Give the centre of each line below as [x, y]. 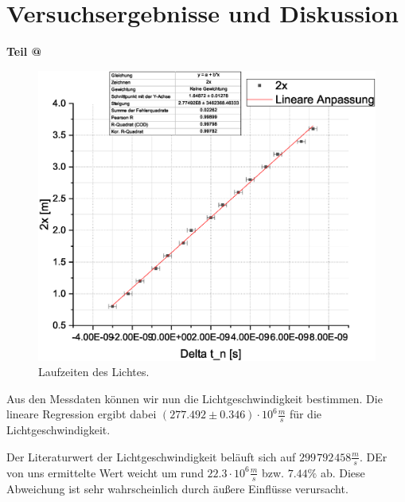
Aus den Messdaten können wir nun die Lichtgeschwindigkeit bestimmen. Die [195, 398]
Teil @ [24, 51]
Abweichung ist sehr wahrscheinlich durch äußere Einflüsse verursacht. [177, 488]
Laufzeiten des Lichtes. [94, 372]
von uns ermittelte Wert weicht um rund [105, 472]
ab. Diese [343, 472]
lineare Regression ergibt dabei [82, 414]
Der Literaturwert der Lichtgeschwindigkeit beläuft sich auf [151, 456]
